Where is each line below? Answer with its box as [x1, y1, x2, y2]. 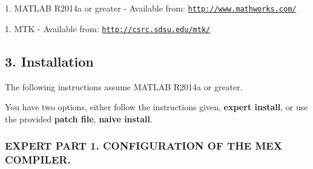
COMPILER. [5, 152, 71, 167]
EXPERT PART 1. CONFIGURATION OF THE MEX [5, 138, 282, 153]
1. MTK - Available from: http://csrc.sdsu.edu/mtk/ [5, 22, 211, 35]
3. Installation [5, 51, 94, 70]
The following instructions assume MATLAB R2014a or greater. [5, 80, 243, 93]
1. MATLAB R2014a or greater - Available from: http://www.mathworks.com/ [5, 2, 297, 14]
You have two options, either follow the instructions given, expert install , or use [5, 101, 308, 113]
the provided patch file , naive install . [5, 112, 153, 125]
